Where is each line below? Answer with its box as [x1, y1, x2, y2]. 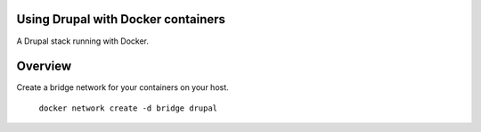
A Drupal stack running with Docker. [16, 36, 150, 46]
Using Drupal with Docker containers [16, 12, 226, 27]
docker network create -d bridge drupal [38, 103, 218, 113]
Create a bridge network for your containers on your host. [16, 82, 229, 93]
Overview [16, 59, 72, 74]
